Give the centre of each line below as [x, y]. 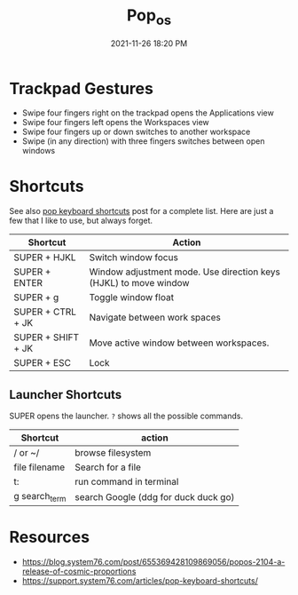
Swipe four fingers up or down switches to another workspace [136, 132]
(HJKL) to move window [139, 283]
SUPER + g [36, 297]
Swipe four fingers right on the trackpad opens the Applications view [148, 113]
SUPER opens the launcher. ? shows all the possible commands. [126, 416]
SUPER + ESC [42, 363]
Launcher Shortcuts [66, 395]
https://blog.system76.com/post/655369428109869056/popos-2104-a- [153, 562]
